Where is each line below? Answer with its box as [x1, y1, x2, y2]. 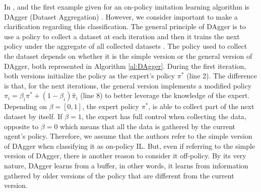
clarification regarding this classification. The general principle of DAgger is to [4, 21, 246, 32]
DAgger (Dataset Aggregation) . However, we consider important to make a [4, 11, 238, 22]
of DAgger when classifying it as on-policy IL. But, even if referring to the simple [4, 140, 255, 151]
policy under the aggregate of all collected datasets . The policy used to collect [4, 41, 247, 51]
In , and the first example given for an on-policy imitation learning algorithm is [4, 2, 249, 12]
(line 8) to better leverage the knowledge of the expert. [80, 90, 250, 101]
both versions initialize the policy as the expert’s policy [4, 70, 175, 81]
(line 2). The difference [186, 70, 257, 81]
